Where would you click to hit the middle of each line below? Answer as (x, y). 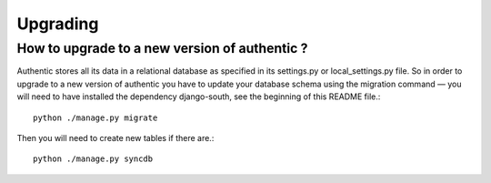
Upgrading (58, 24)
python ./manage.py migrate (95, 117)
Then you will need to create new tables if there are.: (115, 137)
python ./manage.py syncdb (93, 159)
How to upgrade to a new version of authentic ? (162, 48)
